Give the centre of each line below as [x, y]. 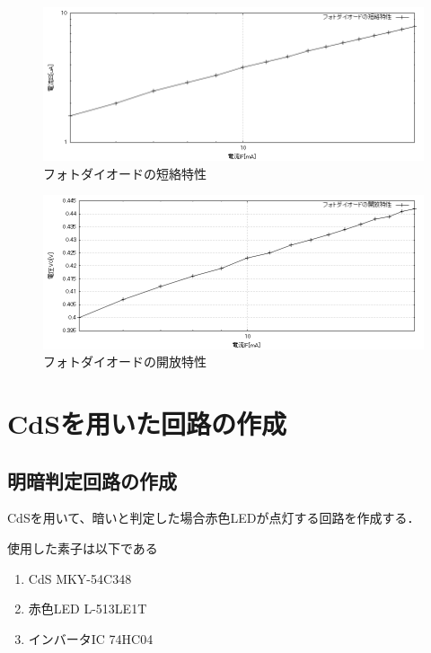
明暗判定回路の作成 [92, 480]
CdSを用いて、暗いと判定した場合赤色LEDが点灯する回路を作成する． [214, 518]
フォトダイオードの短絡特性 [125, 173]
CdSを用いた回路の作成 [147, 423]
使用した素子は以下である [83, 547]
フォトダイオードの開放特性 [125, 362]
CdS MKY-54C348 [80, 578]
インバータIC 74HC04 [91, 638]
